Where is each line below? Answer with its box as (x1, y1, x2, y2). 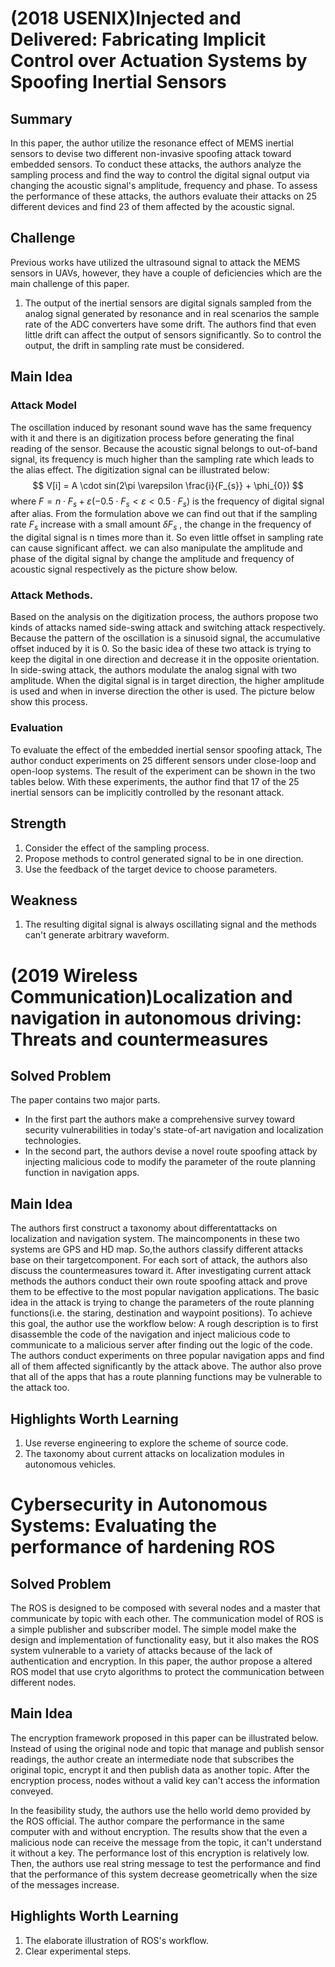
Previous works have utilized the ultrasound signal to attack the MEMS (10, 256, 301, 268)
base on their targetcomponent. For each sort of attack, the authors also (10, 1254, 308, 1266)
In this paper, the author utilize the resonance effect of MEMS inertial (10, 137, 294, 149)
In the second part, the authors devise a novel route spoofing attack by (24, 1145, 318, 1157)
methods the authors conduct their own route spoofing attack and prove (10, 1275, 308, 1287)
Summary (10, 110, 73, 127)
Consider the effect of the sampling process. (24, 842, 210, 854)
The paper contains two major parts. (10, 1094, 161, 1106)
